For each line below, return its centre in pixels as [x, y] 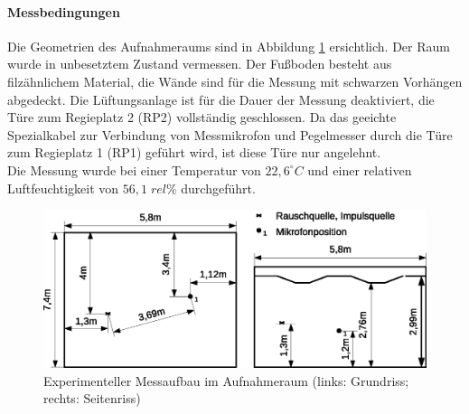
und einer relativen [360, 169]
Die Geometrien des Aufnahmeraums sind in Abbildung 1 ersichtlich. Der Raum [229, 46]
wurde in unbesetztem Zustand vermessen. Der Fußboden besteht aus [200, 64]
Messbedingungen [64, 11]
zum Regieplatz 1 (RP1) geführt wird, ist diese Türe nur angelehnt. [194, 152]
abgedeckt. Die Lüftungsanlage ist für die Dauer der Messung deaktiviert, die [221, 99]
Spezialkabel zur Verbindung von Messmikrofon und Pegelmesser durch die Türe [230, 134]
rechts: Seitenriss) [92, 398]
